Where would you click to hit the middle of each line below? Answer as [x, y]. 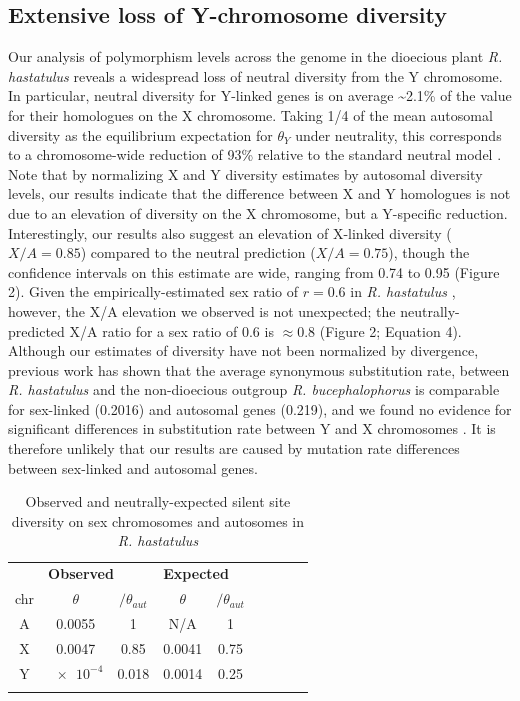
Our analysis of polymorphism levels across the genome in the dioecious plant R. [255, 56]
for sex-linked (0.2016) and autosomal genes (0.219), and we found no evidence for [260, 408]
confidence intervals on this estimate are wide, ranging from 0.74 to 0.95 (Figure [254, 271]
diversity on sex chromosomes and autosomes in [158, 520]
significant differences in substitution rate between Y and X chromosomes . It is [252, 428]
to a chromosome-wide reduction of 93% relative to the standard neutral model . [255, 154]
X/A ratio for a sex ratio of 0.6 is [171, 330]
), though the [429, 252]
